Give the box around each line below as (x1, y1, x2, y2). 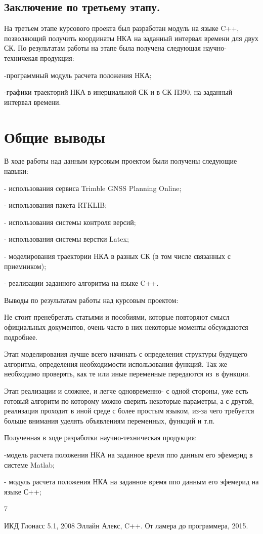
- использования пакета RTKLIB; (4, 200, 107, 210)
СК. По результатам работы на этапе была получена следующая (4, 43, 201, 53)
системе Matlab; (4, 459, 55, 470)
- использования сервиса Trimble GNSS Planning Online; (4, 182, 182, 193)
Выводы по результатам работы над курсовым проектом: (4, 294, 179, 305)
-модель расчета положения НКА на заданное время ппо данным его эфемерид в (4, 449, 253, 460)
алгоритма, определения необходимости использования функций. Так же (4, 358, 227, 369)
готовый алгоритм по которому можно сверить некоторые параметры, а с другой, (4, 395, 254, 406)
